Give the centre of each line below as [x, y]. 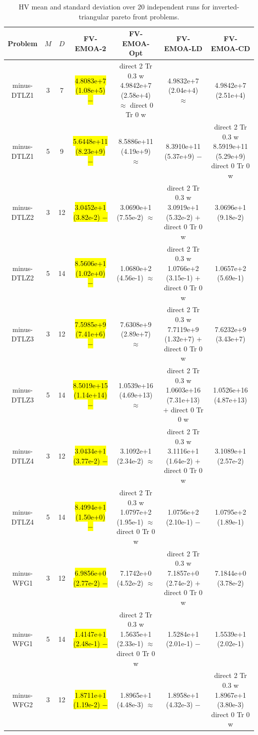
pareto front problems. [145, 16]
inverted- [226, 6]
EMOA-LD [183, 48]
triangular [94, 16]
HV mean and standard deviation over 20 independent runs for [114, 6]
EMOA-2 [90, 48]
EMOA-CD [231, 48]
